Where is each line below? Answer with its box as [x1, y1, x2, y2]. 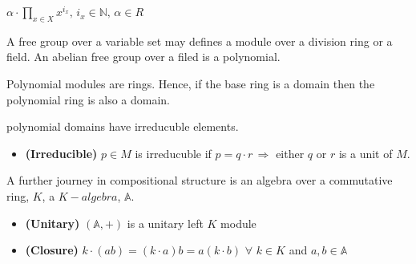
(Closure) [25, 242, 79, 258]
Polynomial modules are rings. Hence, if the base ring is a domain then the [6, 75, 375, 92]
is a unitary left [127, 214, 204, 231]
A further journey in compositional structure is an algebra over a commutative [6, 172, 393, 189]
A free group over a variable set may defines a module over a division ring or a [6, 32, 393, 49]
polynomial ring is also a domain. [6, 91, 170, 108]
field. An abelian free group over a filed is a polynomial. [6, 48, 281, 65]
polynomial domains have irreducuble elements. [6, 118, 239, 135]
